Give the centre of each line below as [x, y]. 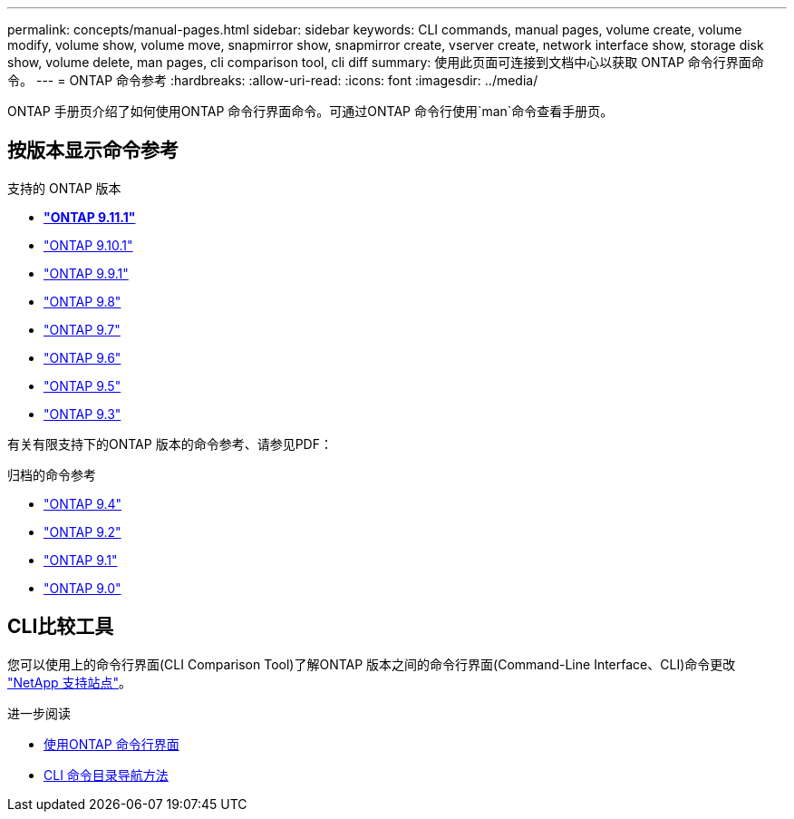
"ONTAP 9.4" [83, 503]
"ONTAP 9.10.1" [88, 245]
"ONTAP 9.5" [82, 385]
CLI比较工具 [61, 627]
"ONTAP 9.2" [82, 531]
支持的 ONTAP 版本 [64, 188]
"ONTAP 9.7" [82, 329]
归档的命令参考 [52, 474]
